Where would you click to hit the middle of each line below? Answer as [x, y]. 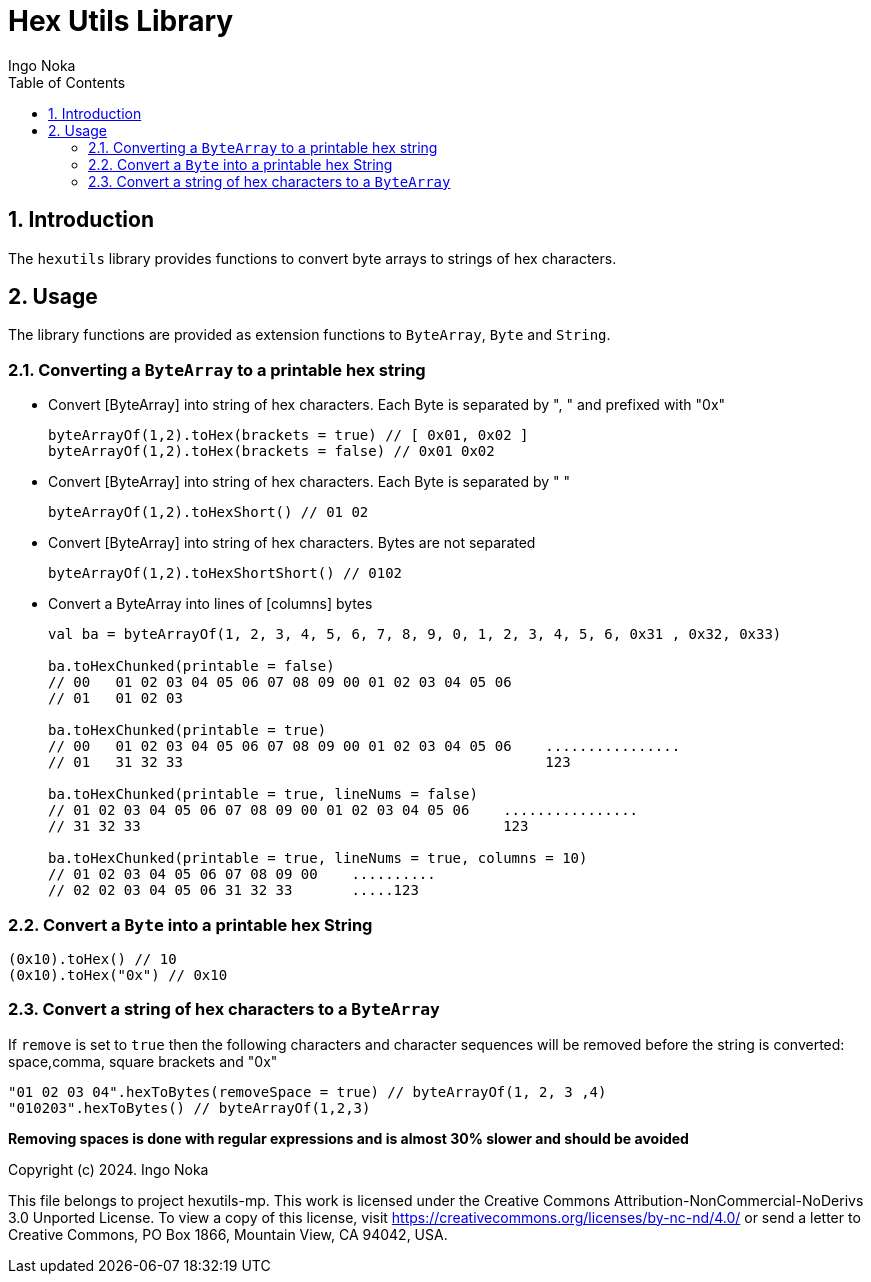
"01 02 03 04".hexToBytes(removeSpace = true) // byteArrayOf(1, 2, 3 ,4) [307, 1091]
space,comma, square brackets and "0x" [143, 1061]
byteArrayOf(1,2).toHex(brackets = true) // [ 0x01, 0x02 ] [288, 435]
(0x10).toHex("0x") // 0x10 [118, 974]
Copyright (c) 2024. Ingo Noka [108, 1169]
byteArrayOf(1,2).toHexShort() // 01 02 [208, 512]
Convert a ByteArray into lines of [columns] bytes [210, 604]
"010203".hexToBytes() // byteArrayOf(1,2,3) [189, 1107]
